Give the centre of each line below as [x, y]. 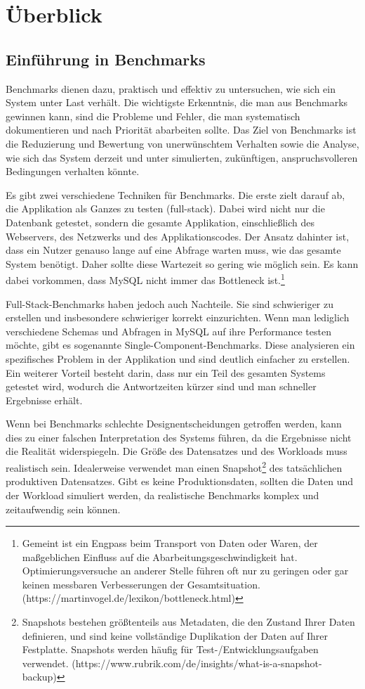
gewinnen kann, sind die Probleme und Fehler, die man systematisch [153, 116]
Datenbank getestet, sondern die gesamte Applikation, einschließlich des [160, 222]
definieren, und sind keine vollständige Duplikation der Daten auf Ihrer [175, 635]
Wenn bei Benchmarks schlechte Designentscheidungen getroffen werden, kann [174, 424]
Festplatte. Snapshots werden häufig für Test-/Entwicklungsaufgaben [170, 649]
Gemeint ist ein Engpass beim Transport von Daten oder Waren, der [170, 543]
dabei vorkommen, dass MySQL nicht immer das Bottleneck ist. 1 [145, 279]
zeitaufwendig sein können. [63, 509]
